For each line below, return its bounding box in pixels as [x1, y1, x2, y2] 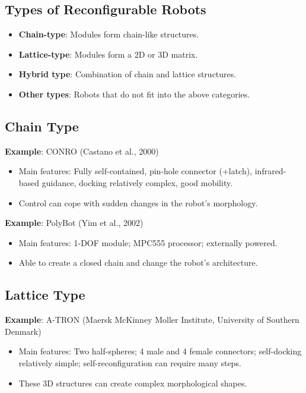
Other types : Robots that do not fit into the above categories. [18, 87, 250, 100]
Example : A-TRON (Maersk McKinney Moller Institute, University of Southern [5, 313, 299, 326]
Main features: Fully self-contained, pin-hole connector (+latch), [18, 165, 253, 177]
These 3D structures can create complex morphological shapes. [18, 376, 247, 389]
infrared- [254, 165, 286, 177]
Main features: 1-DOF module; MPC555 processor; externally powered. [18, 236, 278, 249]
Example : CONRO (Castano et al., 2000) [5, 144, 159, 157]
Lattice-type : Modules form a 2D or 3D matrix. [18, 48, 198, 60]
